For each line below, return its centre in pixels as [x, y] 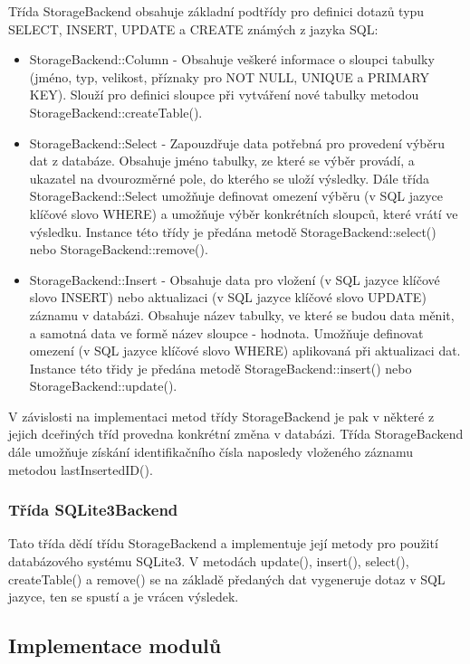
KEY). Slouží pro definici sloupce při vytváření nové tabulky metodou [224, 95]
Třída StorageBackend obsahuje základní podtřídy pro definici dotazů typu [216, 11]
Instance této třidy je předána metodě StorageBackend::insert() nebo [221, 368]
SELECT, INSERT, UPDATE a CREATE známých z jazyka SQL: [193, 28]
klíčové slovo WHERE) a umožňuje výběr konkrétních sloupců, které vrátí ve [244, 213]
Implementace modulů [115, 645]
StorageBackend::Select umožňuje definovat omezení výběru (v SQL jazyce [236, 196]
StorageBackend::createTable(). [116, 112]
